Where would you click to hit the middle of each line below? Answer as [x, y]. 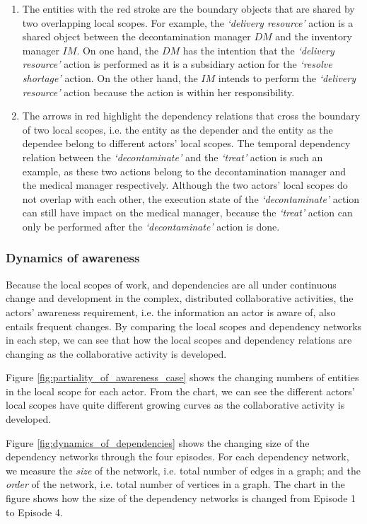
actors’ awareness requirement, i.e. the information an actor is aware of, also [171, 312]
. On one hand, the [118, 50]
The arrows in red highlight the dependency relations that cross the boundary [191, 116]
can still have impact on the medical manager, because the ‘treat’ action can [187, 212]
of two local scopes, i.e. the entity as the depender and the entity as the [177, 129]
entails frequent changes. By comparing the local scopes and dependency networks [184, 326]
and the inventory [314, 36]
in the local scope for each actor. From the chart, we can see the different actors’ [180, 391]
